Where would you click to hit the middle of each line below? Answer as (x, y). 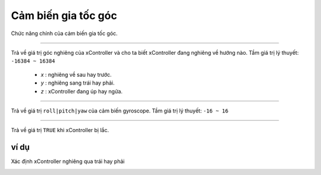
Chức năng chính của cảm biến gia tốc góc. (64, 33)
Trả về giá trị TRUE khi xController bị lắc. (60, 130)
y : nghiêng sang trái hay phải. (78, 83)
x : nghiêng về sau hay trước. (76, 74)
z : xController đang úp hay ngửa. (82, 91)
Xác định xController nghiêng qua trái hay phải (68, 161)
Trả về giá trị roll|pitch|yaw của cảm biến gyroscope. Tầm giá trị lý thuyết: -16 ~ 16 (120, 111)
